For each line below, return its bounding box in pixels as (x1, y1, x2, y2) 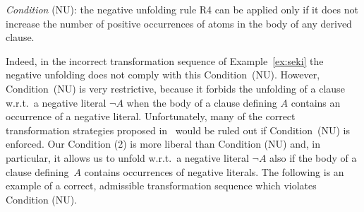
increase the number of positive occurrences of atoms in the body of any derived (6, 16, 352, 30)
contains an (291, 95, 341, 110)
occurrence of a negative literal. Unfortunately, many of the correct (6, 109, 296, 124)
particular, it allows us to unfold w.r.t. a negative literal (6, 150, 249, 165)
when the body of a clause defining (126, 95, 277, 110)
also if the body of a (269, 150, 357, 165)
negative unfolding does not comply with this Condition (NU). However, (6, 67, 320, 82)
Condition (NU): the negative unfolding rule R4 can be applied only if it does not (6, 2, 358, 16)
